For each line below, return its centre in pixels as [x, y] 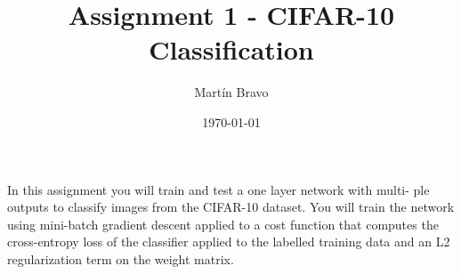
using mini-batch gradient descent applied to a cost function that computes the [223, 224]
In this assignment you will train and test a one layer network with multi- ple [218, 189]
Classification [231, 49]
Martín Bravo [231, 92]
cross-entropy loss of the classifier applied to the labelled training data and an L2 [229, 242]
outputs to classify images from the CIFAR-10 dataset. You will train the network [231, 207]
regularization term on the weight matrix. [121, 258]
